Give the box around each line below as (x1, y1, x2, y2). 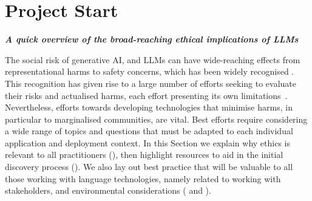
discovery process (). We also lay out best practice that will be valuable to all (5, 160, 293, 173)
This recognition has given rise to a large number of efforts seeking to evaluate (5, 77, 297, 89)
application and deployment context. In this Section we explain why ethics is (5, 136, 291, 149)
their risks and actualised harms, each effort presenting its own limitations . (5, 89, 288, 101)
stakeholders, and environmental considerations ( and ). (5, 184, 211, 197)
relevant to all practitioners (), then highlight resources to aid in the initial (5, 148, 283, 161)
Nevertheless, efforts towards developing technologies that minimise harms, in (5, 101, 293, 114)
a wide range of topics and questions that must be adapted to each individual (5, 124, 293, 137)
